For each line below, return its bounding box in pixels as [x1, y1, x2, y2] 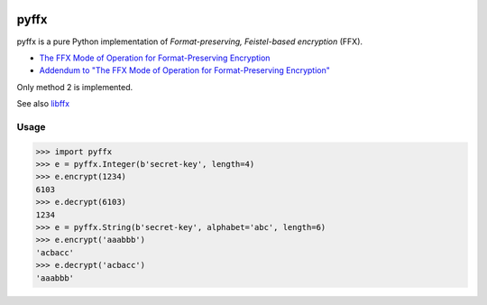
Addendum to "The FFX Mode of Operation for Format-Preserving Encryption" [39, 65, 331, 76]
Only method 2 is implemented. [16, 81, 133, 92]
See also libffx [16, 98, 70, 109]
